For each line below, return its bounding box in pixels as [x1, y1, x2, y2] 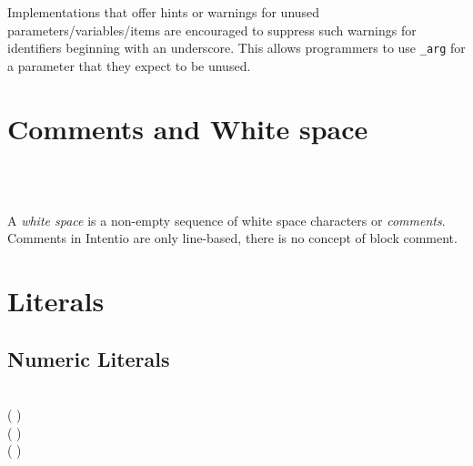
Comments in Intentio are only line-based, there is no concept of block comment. [7, 228, 458, 248]
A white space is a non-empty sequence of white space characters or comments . [7, 210, 446, 229]
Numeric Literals [7, 344, 170, 372]
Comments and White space [7, 109, 368, 147]
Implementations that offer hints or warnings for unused [7, 3, 320, 21]
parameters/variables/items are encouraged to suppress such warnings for [7, 20, 417, 39]
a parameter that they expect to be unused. [7, 56, 251, 75]
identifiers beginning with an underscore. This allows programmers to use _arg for [7, 38, 466, 57]
